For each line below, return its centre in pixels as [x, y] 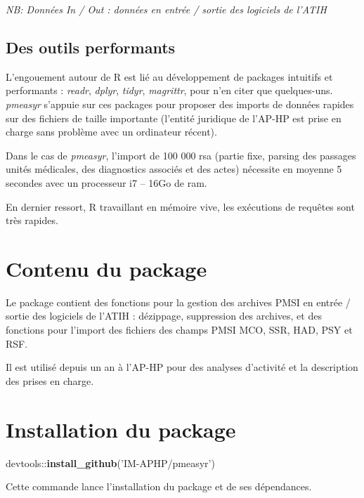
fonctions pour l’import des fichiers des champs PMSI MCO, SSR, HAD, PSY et [179, 330]
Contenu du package [106, 268]
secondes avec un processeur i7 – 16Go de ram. [106, 182]
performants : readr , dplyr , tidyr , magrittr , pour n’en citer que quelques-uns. [169, 90]
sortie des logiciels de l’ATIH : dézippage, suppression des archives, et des [164, 316]
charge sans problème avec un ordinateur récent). [111, 132]
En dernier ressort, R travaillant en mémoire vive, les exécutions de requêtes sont [180, 206]
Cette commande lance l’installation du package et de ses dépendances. [159, 486]
